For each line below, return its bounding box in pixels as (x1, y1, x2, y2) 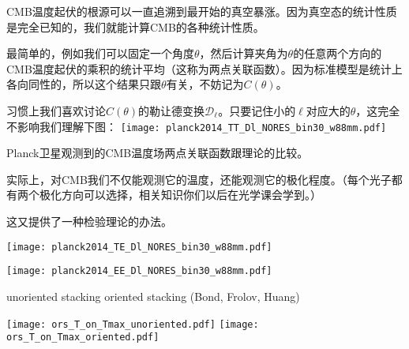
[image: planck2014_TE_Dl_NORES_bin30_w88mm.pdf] (6, 241, 272, 253)
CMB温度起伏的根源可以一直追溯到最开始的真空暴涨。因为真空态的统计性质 (6, 3, 397, 19)
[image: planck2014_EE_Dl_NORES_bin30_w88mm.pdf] (6, 265, 272, 277)
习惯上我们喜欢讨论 (6, 102, 106, 118)
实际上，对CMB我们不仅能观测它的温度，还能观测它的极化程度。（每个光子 (6, 171, 392, 187)
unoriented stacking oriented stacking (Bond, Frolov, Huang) (6, 287, 300, 304)
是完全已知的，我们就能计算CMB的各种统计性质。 (6, 18, 265, 35)
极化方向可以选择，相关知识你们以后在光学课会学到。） (39, 186, 321, 203)
